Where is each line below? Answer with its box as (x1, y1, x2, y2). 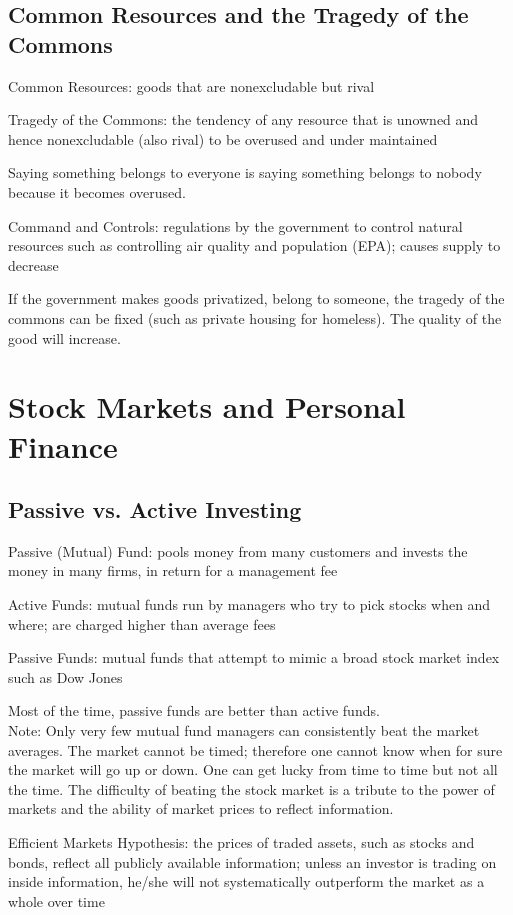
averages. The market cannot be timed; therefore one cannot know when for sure (8, 739, 503, 760)
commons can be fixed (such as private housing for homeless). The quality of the (8, 307, 502, 328)
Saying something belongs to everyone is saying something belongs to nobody (8, 162, 482, 183)
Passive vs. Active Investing (8, 494, 302, 525)
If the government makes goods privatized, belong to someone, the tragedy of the (8, 288, 505, 309)
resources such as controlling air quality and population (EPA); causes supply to (8, 235, 501, 256)
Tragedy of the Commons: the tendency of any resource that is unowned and (8, 109, 479, 130)
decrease (8, 254, 59, 275)
